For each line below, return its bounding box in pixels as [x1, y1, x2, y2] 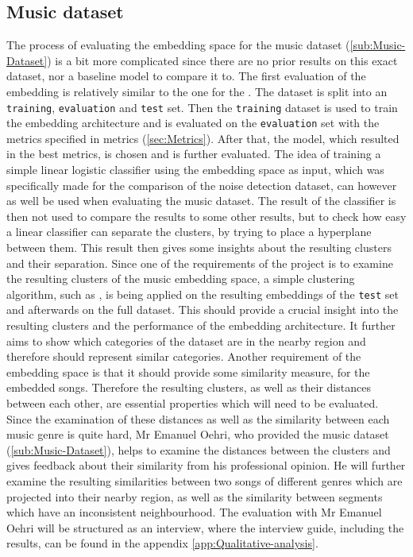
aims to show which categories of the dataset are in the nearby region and [6, 332, 366, 349]
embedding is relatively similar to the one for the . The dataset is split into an [6, 83, 388, 99]
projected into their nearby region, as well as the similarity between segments [6, 488, 383, 505]
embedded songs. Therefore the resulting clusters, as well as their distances [6, 379, 371, 396]
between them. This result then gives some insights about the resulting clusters [6, 239, 392, 256]
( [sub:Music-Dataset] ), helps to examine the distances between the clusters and [6, 441, 391, 458]
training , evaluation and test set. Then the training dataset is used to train [6, 99, 398, 115]
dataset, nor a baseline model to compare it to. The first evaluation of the [6, 68, 366, 84]
